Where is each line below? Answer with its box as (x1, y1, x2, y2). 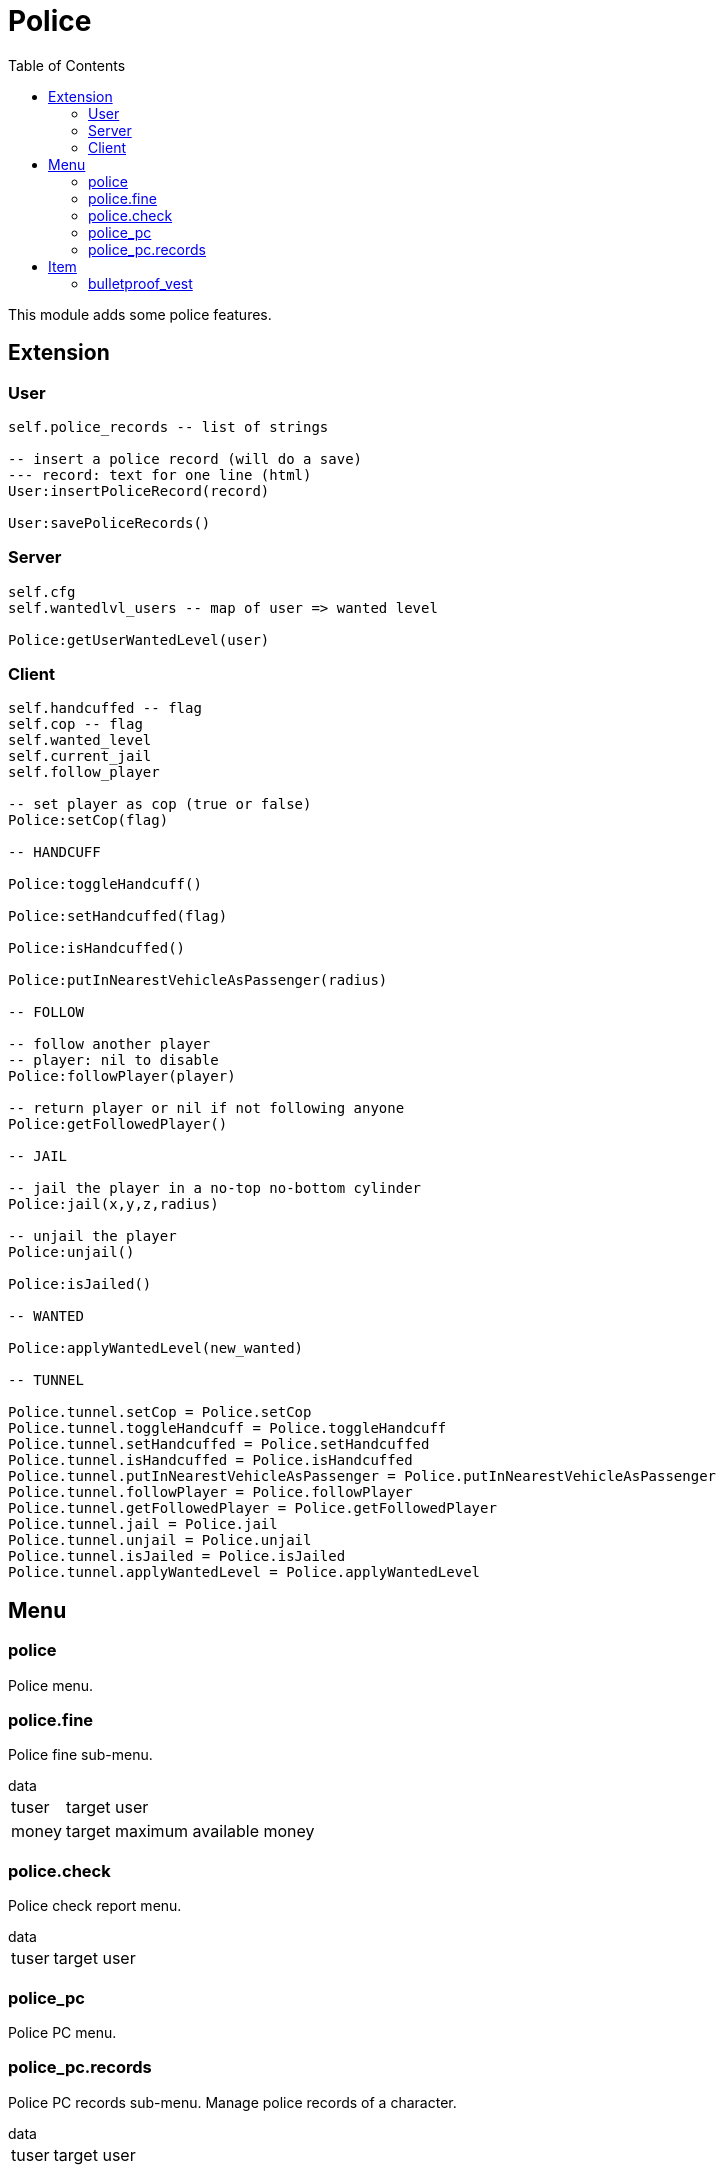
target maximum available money (66, 1821, 315, 1842)
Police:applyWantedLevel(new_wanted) (8, 1340, 304, 1357)
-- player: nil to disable (8, 1052, 219, 1069)
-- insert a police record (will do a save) (8, 450, 363, 467)
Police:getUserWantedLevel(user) (8, 631, 270, 648)
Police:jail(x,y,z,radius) (8, 1196, 219, 1213)
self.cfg (8, 583, 76, 600)
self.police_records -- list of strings (8, 418, 329, 435)
